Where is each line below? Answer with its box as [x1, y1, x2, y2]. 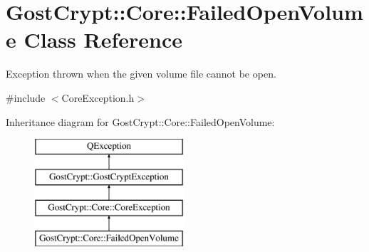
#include [6, 90, 46, 105]
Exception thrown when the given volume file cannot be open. [6, 66, 276, 81]
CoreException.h [61, 90, 135, 105]
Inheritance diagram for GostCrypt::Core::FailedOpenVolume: [6, 114, 275, 129]
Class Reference [24, 25, 182, 54]
